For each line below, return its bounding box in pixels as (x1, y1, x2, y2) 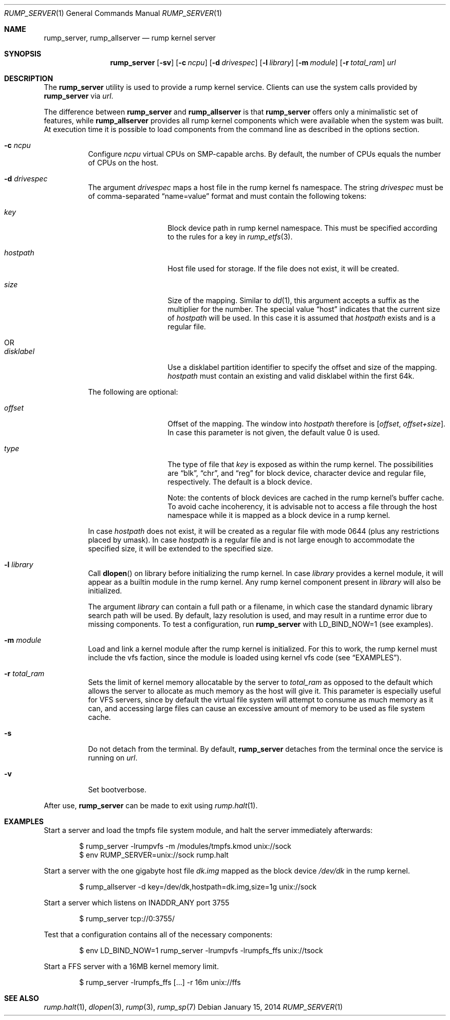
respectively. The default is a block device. (167, 477, 312, 486)
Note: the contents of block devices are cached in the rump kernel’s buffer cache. (167, 493, 444, 502)
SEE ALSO (4, 994, 39, 1003)
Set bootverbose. (88, 785, 147, 794)
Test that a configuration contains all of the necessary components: (44, 930, 273, 939)
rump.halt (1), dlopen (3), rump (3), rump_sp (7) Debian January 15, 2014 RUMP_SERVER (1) (44, 1003, 343, 1011)
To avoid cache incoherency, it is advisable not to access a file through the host (167, 502, 437, 511)
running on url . (88, 753, 138, 762)
